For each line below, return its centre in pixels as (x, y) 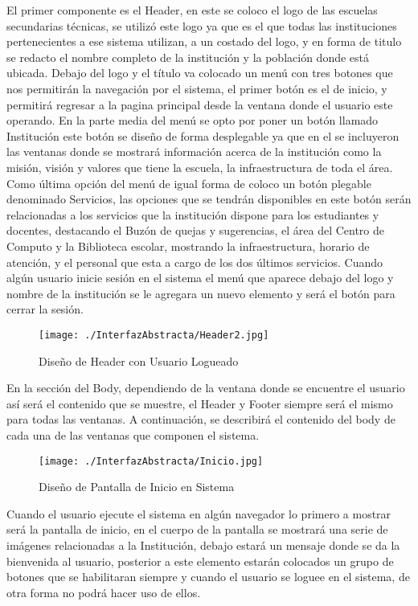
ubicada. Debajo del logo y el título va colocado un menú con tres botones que (200, 73)
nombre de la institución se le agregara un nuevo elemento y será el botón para (201, 293)
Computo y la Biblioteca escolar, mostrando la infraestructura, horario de (188, 246)
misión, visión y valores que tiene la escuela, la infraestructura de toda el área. (200, 167)
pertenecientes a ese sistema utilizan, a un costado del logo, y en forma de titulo (204, 41)
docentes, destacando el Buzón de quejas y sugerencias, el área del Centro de (196, 230)
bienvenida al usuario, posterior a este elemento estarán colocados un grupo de (200, 561)
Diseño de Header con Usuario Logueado (139, 360)
